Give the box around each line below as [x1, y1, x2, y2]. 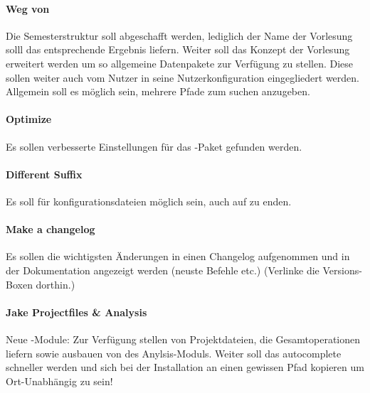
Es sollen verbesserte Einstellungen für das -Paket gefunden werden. [6, 139, 302, 154]
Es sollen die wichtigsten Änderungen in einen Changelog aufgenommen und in [6, 249, 350, 264]
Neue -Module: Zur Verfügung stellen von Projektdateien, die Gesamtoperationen [6, 331, 361, 346]
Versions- [322, 262, 362, 277]
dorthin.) [36, 276, 75, 291]
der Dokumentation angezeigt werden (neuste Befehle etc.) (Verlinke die [6, 262, 319, 277]
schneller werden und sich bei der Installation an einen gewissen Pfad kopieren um [6, 360, 364, 375]
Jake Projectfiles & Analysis [6, 304, 147, 319]
